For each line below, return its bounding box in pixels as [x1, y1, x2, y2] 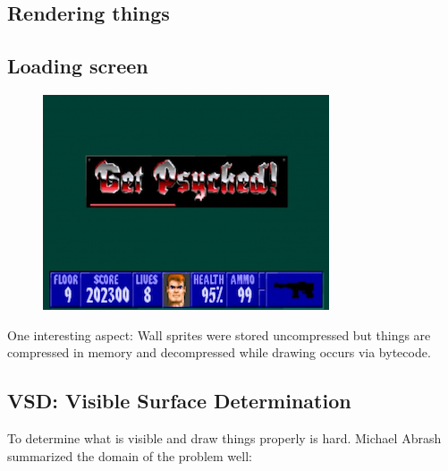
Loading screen [7, 52, 148, 80]
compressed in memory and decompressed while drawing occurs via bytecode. [7, 343, 431, 362]
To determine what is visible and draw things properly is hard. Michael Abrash [7, 428, 442, 447]
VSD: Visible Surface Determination [7, 387, 351, 415]
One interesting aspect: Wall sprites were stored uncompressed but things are [7, 325, 431, 344]
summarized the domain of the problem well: [7, 446, 252, 465]
